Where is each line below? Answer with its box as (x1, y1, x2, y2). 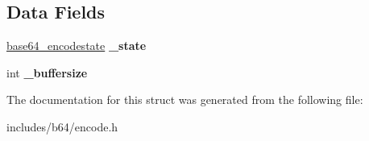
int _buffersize (6, 64, 88, 81)
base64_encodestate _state (6, 37, 147, 54)
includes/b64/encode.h (6, 118, 118, 135)
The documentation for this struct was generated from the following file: (6, 91, 363, 108)
